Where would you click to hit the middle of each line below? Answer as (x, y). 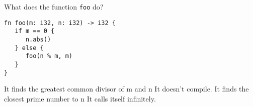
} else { (29, 48)
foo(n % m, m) (49, 56)
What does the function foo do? (54, 6)
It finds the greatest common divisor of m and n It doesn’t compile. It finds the (126, 89)
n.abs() (38, 39)
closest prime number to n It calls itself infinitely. (80, 98)
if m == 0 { (35, 31)
